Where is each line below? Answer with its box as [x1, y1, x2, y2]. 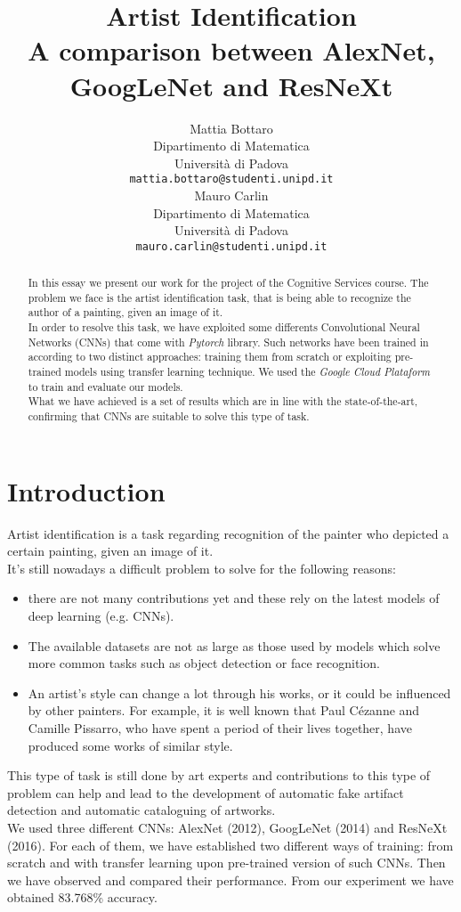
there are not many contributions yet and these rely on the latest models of [28, 589, 440, 607]
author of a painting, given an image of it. [28, 305, 223, 320]
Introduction [7, 472, 166, 509]
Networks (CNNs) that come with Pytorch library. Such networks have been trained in [28, 334, 429, 349]
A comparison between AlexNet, [28, 32, 435, 69]
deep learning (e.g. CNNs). [28, 607, 174, 625]
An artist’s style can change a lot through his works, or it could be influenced [28, 683, 451, 702]
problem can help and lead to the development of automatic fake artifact [7, 783, 404, 802]
